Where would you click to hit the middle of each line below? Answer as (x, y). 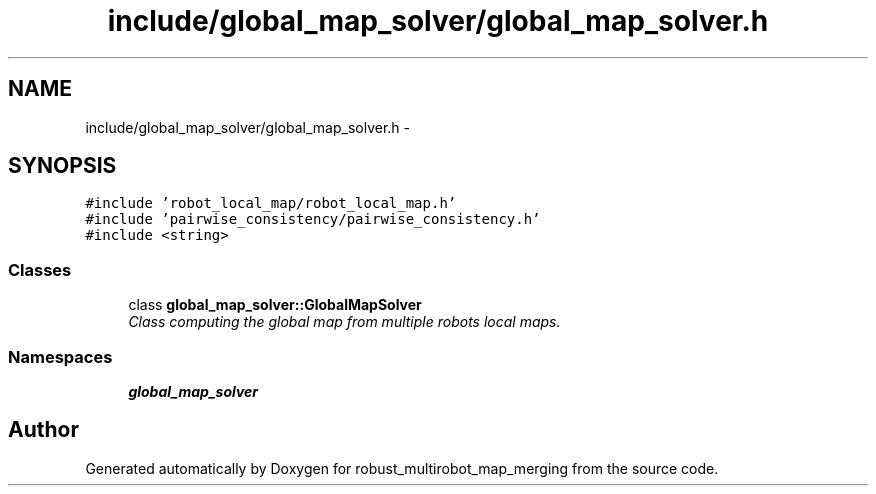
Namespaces (60, 356)
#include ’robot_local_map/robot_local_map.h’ (271, 203)
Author (43, 430)
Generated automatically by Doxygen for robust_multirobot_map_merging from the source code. (402, 468)
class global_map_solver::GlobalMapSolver (275, 305)
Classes (40, 269)
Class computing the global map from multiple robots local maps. (344, 322)
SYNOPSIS (62, 166)
